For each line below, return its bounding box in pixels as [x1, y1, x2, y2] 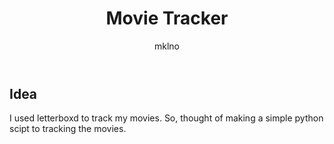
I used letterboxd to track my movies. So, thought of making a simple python [9, 112, 324, 124]
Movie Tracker [105, 7, 229, 30]
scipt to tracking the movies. [9, 123, 127, 135]
